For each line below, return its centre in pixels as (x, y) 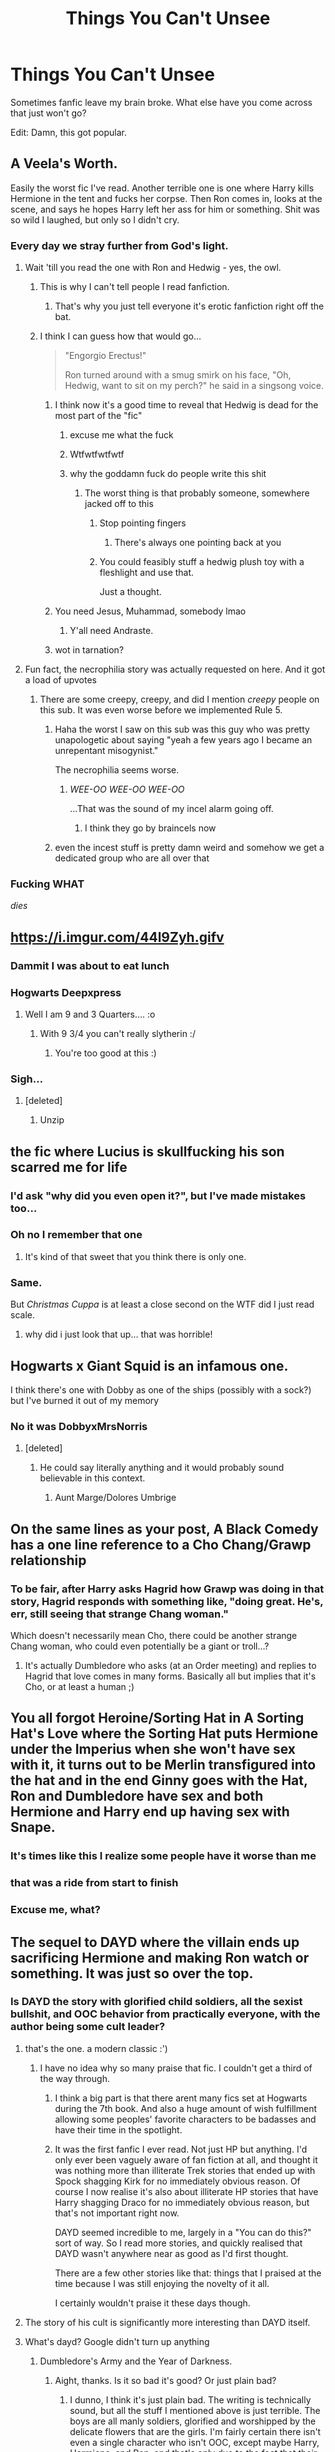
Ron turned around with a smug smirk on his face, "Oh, (178, 375)
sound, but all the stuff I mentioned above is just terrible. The (195, 2410)
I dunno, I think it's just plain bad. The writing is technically (190, 2399)
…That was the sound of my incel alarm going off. (171, 809)
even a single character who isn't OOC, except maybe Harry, (194, 2442)
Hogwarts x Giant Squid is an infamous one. (149, 1365)
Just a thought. (130, 592)
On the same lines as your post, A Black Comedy (164, 1528)
